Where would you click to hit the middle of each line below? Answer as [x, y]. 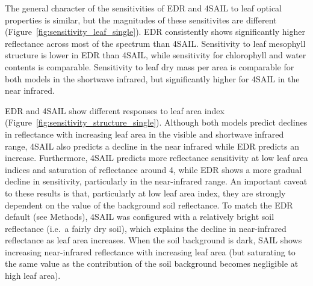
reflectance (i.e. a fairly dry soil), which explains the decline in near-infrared [146, 228]
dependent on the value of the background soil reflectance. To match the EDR [149, 205]
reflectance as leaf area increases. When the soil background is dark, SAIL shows [153, 240]
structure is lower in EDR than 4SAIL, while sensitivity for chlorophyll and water [156, 55]
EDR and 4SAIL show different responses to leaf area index [115, 110]
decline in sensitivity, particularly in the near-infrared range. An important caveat [156, 181]
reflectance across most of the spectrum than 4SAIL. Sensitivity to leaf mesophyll [155, 43]
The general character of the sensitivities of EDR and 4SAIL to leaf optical [143, 8]
